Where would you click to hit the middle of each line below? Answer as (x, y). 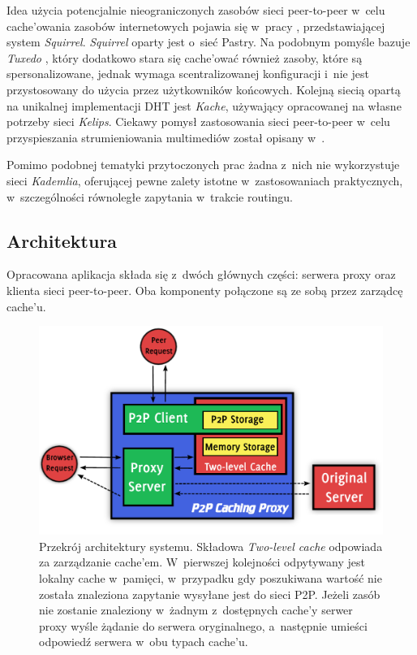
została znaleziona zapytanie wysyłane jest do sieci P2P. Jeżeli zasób (210, 594)
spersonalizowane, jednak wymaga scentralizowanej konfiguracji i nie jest (188, 74)
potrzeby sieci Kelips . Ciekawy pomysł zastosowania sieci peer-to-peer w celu (198, 121)
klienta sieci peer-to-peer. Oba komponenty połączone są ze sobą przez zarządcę (205, 290)
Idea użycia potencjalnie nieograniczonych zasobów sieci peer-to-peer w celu (196, 10)
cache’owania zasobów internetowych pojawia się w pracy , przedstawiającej (196, 26)
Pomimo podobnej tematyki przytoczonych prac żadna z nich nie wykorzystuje (203, 165)
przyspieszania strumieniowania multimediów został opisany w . (166, 137)
